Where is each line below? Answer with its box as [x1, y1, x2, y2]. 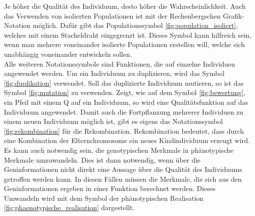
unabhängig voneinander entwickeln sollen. [4, 48, 132, 59]
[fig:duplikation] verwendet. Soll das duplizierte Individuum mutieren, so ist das [4, 77, 244, 88]
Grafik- [223, 10, 245, 21]
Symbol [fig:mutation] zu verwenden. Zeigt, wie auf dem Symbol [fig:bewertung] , [4, 87, 246, 97]
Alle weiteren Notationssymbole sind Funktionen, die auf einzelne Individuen [4, 58, 235, 69]
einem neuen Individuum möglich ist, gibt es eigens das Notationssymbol [4, 116, 223, 126]
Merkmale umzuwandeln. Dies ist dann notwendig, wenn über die [4, 154, 200, 165]
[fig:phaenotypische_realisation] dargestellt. [4, 202, 135, 213]
